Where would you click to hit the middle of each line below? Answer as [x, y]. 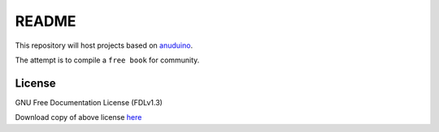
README [46, 21]
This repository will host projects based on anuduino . [104, 45]
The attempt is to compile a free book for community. [107, 60]
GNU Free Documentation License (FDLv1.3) [89, 102]
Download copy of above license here [78, 117]
